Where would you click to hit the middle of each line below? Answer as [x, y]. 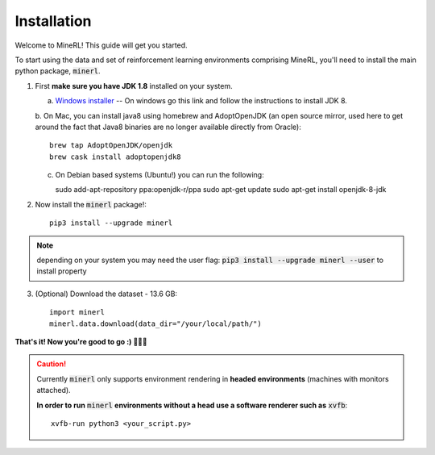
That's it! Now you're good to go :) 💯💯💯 [81, 341]
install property [62, 271]
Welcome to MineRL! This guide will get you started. [101, 45]
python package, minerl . [58, 71]
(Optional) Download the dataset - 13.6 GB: [106, 294]
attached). [54, 390]
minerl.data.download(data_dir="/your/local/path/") [155, 324]
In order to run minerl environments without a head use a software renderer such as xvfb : [192, 405]
